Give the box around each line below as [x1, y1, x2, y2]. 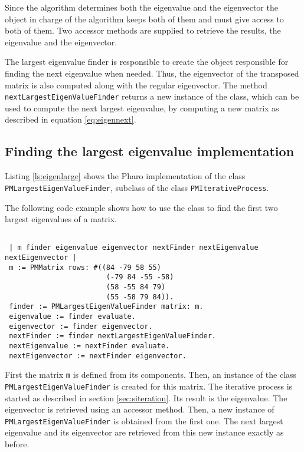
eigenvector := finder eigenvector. [9, 322, 153, 331]
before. [5, 437, 30, 450]
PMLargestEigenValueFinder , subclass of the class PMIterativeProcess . [5, 181, 269, 193]
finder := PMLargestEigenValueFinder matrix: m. [9, 302, 204, 311]
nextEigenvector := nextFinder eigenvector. [9, 351, 187, 360]
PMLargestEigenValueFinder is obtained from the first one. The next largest [5, 414, 283, 427]
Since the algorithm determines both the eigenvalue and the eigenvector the [5, 1, 278, 13]
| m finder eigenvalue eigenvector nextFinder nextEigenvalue [9, 243, 259, 252]
